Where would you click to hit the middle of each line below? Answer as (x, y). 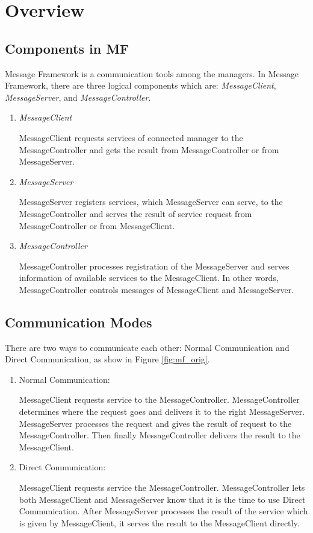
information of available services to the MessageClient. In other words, (149, 278)
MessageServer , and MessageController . (78, 97)
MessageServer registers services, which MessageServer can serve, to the (151, 202)
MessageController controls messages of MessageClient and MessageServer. (156, 289)
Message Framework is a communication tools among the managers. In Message (152, 73)
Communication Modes (79, 322)
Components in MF (67, 48)
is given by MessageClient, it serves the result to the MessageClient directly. (159, 522)
